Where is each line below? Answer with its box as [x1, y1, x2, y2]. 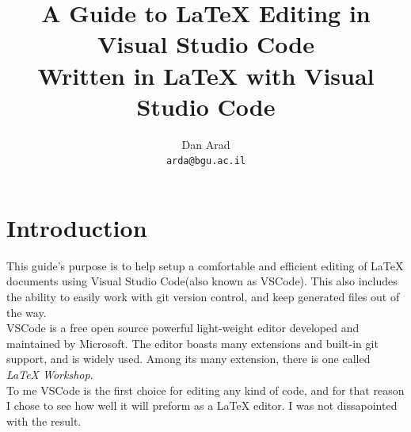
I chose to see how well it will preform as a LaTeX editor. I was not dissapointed [6, 397, 398, 414]
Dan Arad [181, 136, 230, 152]
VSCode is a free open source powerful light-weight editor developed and [6, 319, 360, 336]
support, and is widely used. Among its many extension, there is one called [6, 350, 371, 367]
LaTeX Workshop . [6, 366, 93, 383]
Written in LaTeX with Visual [37, 59, 375, 91]
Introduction [6, 211, 147, 243]
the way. [6, 304, 47, 320]
